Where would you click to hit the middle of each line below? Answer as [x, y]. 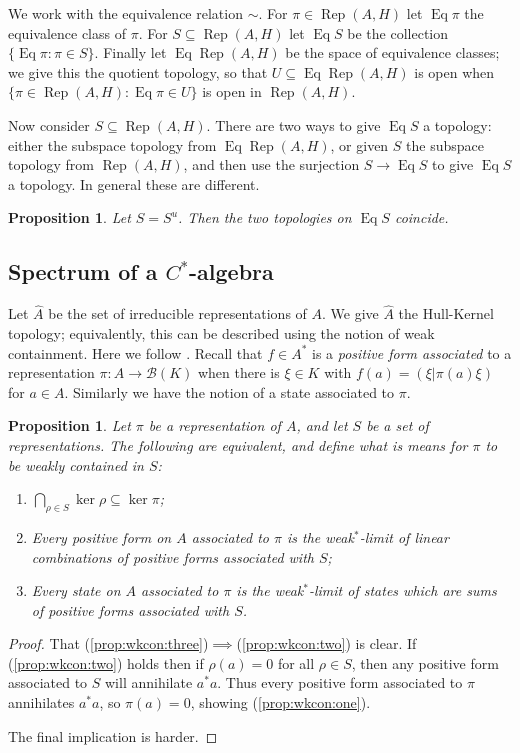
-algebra [231, 271]
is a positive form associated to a [412, 352]
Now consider [49, 124]
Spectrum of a [83, 271]
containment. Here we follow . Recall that [135, 352]
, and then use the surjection [271, 164]
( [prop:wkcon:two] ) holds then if [106, 662]
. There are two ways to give [293, 124]
